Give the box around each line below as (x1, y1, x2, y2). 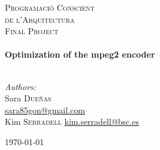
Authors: (5, 80, 37, 92)
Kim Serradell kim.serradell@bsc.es (5, 115, 139, 128)
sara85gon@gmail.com (5, 103, 85, 116)
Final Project (5, 25, 59, 37)
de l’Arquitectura (5, 13, 75, 25)
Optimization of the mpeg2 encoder (5, 48, 155, 61)
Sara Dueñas (5, 92, 52, 104)
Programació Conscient (5, 1, 95, 13)
